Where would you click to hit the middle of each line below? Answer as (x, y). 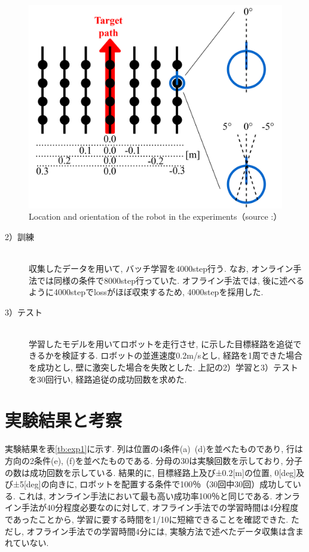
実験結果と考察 (64, 420)
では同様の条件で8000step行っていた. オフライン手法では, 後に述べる (171, 280)
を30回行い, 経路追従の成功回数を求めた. (108, 379)
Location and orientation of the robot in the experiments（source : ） (155, 216)
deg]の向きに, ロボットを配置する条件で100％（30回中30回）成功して (159, 484)
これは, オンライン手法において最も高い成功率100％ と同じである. (145, 495)
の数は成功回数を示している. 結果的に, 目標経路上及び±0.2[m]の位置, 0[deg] (151, 472)
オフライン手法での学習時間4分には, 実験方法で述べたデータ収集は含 (161, 531)
